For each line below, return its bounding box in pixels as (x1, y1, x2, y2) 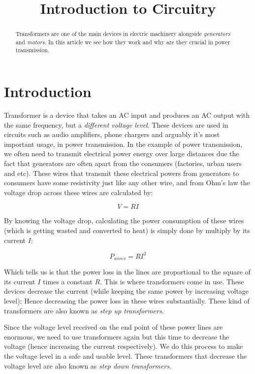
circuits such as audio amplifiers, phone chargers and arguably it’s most (4, 129, 220, 139)
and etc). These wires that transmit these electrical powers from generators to (4, 168, 239, 178)
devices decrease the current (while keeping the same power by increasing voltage (4, 286, 249, 296)
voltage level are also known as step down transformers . (4, 360, 171, 371)
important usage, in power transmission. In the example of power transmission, (4, 138, 243, 149)
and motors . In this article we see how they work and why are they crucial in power (15, 37, 230, 46)
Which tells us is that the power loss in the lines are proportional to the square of (4, 267, 251, 277)
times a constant (43, 276, 93, 286)
